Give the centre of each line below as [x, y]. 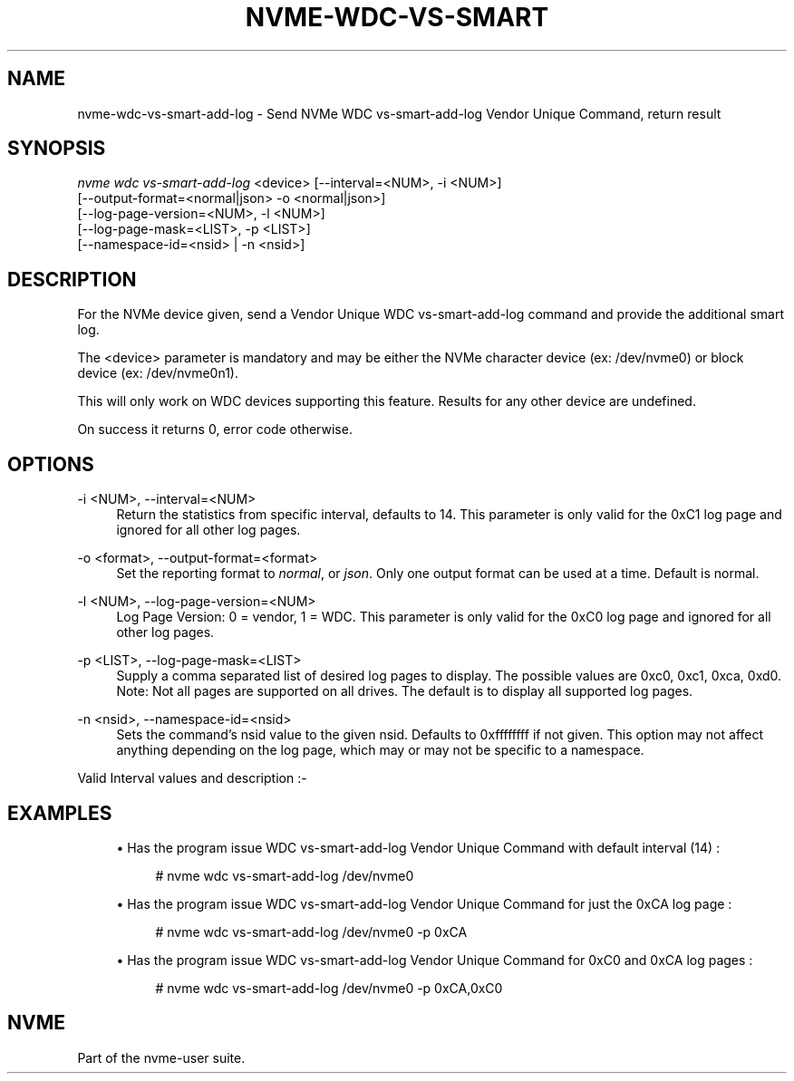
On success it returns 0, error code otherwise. [215, 430]
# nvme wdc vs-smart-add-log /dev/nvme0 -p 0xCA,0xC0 [329, 988]
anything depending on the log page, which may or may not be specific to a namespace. [380, 750]
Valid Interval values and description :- [192, 778]
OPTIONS [51, 464]
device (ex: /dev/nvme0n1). [158, 373]
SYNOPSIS [57, 149]
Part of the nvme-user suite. [161, 1057]
